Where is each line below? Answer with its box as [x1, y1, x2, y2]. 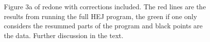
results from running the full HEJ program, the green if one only [4, 11, 197, 21]
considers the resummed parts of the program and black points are [4, 21, 203, 31]
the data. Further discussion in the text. [4, 30, 124, 40]
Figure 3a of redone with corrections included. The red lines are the [4, 1, 206, 11]
